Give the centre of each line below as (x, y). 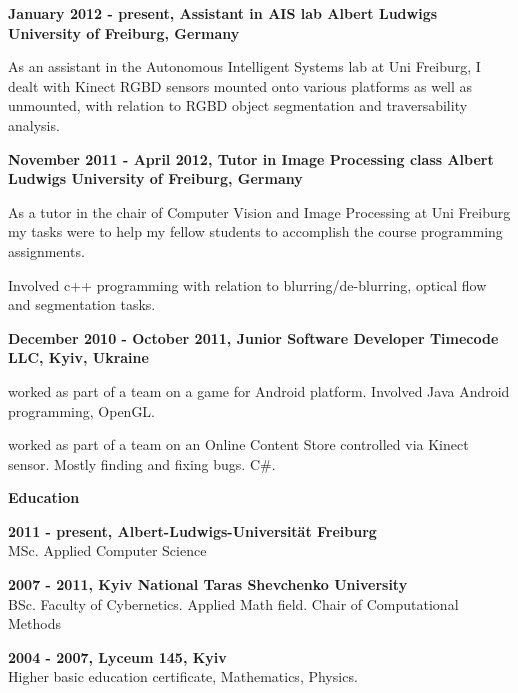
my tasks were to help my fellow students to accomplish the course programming (255, 231)
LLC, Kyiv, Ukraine (78, 357)
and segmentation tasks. (82, 304)
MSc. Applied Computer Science (107, 550)
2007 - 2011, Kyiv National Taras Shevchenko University (208, 584)
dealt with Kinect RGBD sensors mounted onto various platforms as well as (240, 85)
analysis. (34, 124)
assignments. (46, 250)
